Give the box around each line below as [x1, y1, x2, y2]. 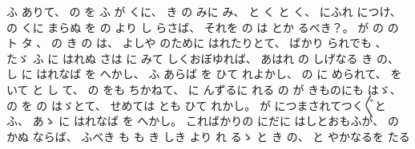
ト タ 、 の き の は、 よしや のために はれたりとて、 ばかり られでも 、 [6, 34, 387, 51]
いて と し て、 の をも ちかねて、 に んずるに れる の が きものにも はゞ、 [6, 80, 401, 97]
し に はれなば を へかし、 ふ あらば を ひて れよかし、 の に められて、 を [6, 65, 402, 82]
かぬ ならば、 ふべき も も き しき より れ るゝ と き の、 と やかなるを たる [6, 127, 410, 144]
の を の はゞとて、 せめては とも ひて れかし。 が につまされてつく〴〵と [6, 96, 386, 113]
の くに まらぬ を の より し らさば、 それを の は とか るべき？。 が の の [6, 18, 399, 35]
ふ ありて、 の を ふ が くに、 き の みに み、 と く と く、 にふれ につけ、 [6, 3, 401, 19]
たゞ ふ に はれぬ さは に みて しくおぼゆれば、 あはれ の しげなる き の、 [6, 49, 399, 66]
